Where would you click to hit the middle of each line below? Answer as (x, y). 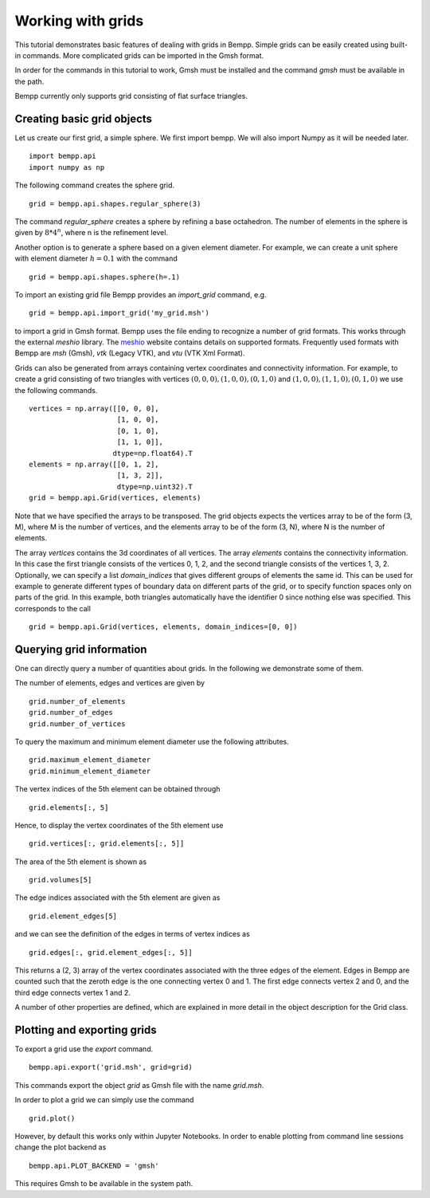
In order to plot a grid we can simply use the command (104, 1100)
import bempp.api (63, 156)
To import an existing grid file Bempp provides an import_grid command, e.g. (141, 294)
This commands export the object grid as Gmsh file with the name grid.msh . (139, 1085)
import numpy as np (67, 167)
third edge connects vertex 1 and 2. (73, 992)
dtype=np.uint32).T (154, 487)
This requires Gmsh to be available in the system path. (104, 1184)
